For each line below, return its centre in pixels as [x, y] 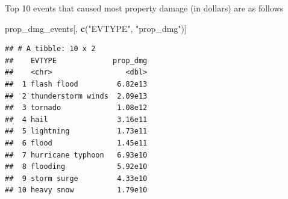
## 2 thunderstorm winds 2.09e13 [76, 96]
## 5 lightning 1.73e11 [76, 131]
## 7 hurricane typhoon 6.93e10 [76, 155]
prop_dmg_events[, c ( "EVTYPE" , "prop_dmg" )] [96, 28]
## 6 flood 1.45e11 [76, 143]
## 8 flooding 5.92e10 [76, 167]
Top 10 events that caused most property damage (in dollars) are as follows [144, 8]
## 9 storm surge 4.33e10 [76, 178]
